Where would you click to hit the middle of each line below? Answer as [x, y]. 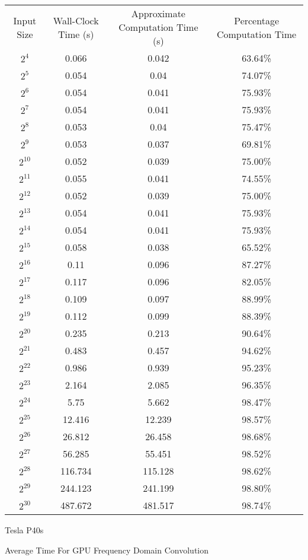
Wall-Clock [76, 20]
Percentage [256, 20]
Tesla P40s [24, 530]
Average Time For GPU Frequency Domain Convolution [107, 550]
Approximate [158, 13]
